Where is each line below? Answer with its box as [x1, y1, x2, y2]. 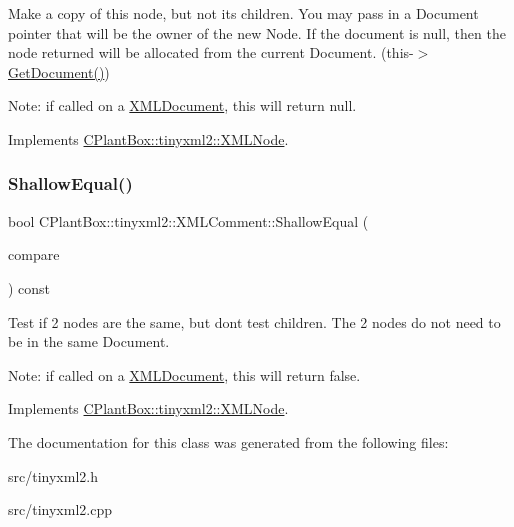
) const [8, 277, 51, 298]
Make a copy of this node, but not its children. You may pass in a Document [8, 3, 479, 23]
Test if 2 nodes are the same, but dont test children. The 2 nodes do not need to [8, 311, 501, 332]
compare [8, 244, 60, 265]
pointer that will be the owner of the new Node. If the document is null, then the [8, 22, 506, 43]
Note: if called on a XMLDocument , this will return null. [8, 95, 357, 116]
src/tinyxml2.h [8, 465, 98, 486]
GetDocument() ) [8, 61, 110, 82]
